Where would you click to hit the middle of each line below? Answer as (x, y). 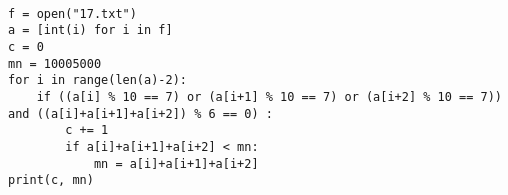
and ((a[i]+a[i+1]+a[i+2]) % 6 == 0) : (140, 113)
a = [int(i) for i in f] (90, 30)
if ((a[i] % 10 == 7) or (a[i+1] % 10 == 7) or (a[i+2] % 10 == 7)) (269, 96)
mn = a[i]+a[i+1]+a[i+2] (176, 163)
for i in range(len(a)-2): (97, 80)
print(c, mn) (51, 180)
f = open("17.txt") (72, 13)
